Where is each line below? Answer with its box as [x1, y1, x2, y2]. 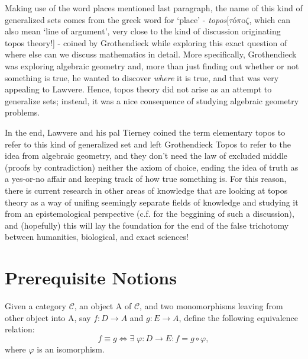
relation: [5, 323, 35, 335]
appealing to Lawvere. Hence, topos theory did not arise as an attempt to [5, 83, 272, 95]
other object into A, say [5, 311, 91, 323]
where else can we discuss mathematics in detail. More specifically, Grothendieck [5, 48, 297, 60]
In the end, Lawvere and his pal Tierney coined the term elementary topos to [5, 126, 286, 138]
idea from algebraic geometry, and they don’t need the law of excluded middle [5, 149, 288, 162]
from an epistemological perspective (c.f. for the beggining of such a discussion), [5, 207, 294, 220]
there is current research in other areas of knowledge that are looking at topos [5, 184, 288, 196]
